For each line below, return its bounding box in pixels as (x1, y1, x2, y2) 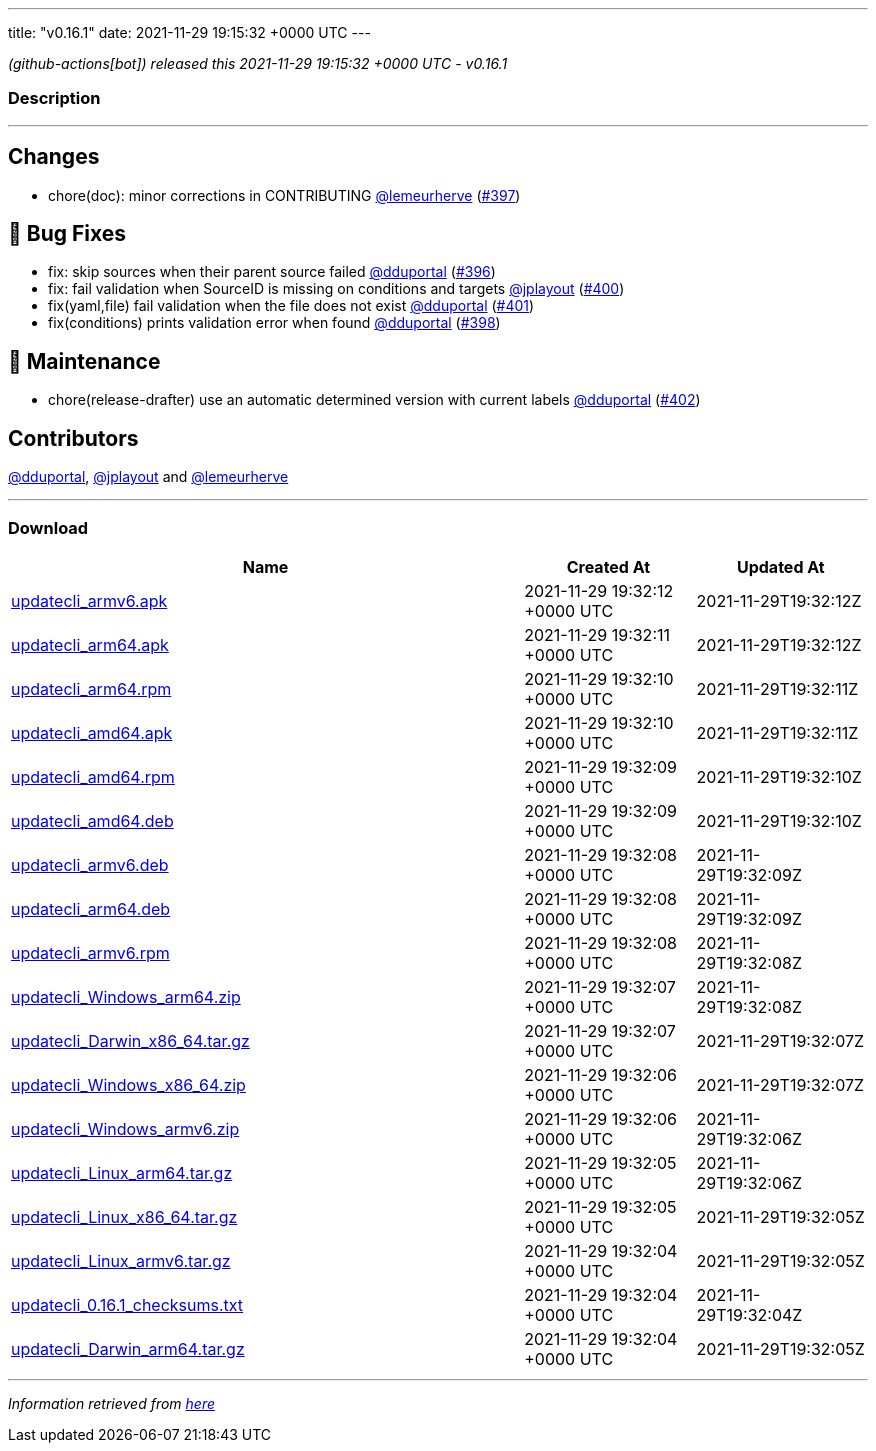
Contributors (8, 425, 139, 451)
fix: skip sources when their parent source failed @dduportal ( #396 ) (48, 263, 496, 281)
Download (8, 517, 89, 538)
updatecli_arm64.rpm (11, 678, 172, 699)
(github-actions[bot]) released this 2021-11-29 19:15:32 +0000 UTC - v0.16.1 (8, 55, 508, 72)
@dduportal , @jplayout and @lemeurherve (8, 468, 289, 486)
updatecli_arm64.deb (11, 898, 171, 919)
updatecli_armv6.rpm (11, 942, 170, 963)
